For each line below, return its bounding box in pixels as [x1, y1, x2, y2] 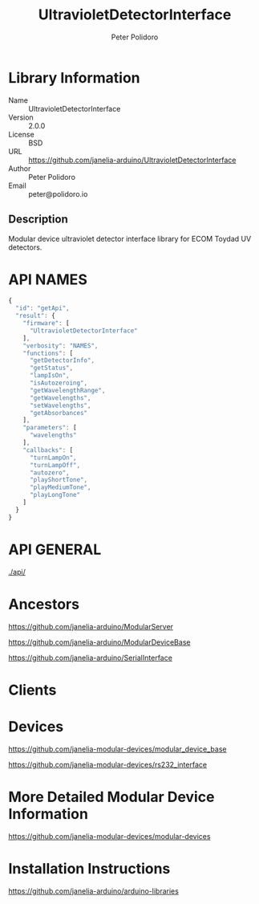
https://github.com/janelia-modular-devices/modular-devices [8, 831, 211, 841]
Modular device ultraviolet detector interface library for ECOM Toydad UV [8, 234, 252, 243]
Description [8, 213, 68, 226]
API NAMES [8, 271, 88, 288]
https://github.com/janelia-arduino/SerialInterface [8, 653, 172, 662]
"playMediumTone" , [29, 483, 91, 491]
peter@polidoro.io [28, 189, 88, 198]
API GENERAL [8, 540, 102, 559]
